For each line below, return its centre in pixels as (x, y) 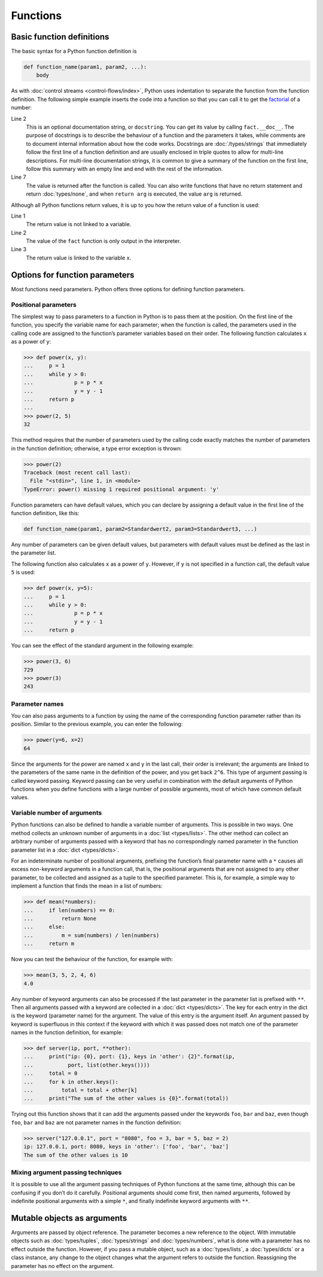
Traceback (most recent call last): (77, 472)
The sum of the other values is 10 (76, 1155)
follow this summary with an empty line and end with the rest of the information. (124, 169)
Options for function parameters (73, 275)
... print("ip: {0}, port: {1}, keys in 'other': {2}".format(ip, (129, 1057)
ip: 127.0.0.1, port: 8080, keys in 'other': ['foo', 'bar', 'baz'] (126, 1147)
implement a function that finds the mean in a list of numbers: (87, 886)
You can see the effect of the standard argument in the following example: (102, 645)
